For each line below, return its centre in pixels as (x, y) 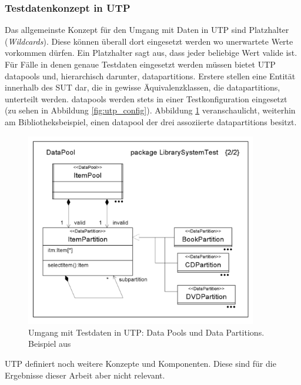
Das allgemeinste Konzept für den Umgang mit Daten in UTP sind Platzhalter (147, 30)
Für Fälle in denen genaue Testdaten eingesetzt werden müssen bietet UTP (140, 64)
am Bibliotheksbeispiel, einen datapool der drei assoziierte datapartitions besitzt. (151, 121)
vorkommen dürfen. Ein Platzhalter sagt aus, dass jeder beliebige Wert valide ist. (151, 53)
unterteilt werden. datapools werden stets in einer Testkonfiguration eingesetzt (146, 98)
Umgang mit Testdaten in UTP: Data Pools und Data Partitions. (146, 332)
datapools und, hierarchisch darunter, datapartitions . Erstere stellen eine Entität (150, 76)
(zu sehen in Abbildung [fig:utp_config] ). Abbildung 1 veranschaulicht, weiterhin (150, 110)
